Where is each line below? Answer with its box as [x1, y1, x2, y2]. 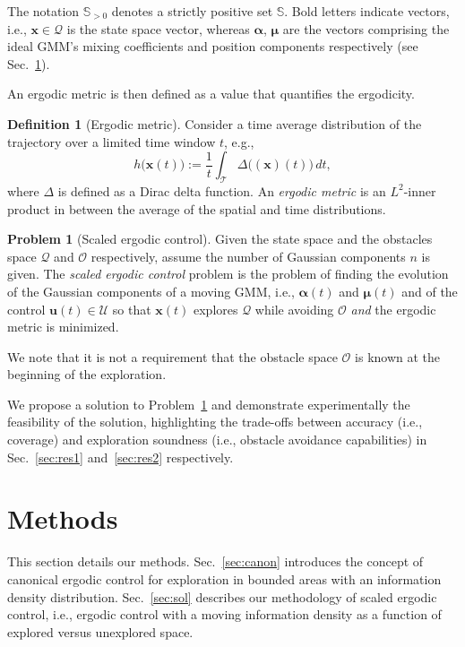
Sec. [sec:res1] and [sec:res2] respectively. [7, 447, 234, 466]
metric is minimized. [7, 317, 119, 336]
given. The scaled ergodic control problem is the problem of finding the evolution [7, 264, 449, 283]
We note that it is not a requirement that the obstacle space [7, 347, 338, 366]
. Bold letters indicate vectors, [284, 2, 450, 20]
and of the [401, 281, 458, 300]
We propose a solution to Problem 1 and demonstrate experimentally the [7, 394, 410, 413]
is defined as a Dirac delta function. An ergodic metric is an [57, 181, 386, 200]
